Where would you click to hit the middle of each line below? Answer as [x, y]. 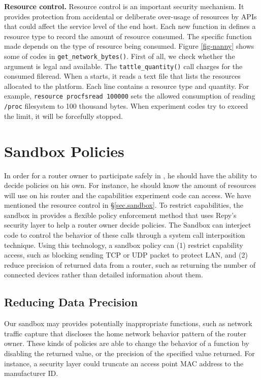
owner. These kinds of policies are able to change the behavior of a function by [127, 343]
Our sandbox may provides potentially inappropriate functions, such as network [128, 323]
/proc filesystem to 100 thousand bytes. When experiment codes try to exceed [126, 106]
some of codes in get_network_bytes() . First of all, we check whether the [120, 56]
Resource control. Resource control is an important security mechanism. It [124, 6]
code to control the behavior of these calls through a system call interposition [125, 235]
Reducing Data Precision [71, 302]
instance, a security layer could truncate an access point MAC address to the [124, 363]
